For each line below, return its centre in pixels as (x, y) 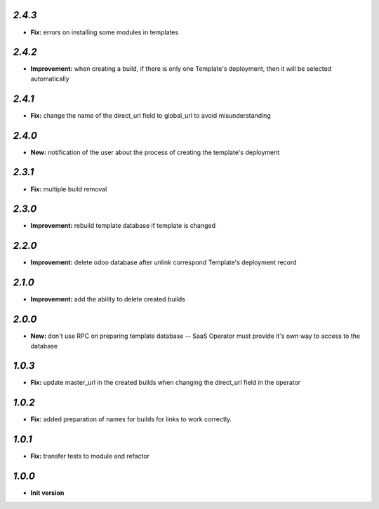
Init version (47, 493)
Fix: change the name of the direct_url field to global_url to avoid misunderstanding (151, 115)
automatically (50, 79)
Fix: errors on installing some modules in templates (105, 32)
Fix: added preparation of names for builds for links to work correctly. (131, 419)
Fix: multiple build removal (69, 189)
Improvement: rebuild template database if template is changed (123, 226)
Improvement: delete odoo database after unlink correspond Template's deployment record (164, 262)
